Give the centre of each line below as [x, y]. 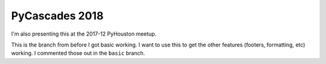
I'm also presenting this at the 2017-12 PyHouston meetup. [84, 34]
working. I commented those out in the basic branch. [78, 53]
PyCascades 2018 [57, 16]
